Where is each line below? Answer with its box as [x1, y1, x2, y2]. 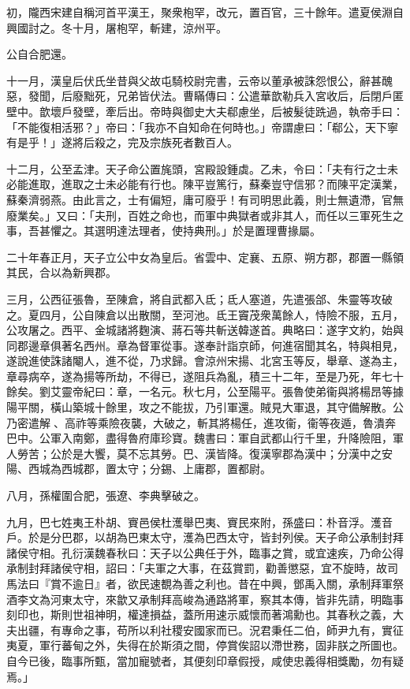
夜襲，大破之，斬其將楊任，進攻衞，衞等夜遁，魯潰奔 [119, 414, 396, 430]
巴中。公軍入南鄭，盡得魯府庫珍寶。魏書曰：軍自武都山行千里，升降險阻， [6, 430, 393, 446]
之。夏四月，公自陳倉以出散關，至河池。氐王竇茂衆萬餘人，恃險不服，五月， [6, 306, 404, 322]
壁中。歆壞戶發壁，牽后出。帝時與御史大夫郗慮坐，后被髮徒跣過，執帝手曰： [6, 102, 404, 119]
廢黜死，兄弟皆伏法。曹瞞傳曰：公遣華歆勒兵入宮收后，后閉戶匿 [72, 88, 404, 104]
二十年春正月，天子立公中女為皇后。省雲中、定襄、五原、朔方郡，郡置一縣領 [6, 248, 404, 265]
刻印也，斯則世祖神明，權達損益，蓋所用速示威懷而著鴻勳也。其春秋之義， [6, 606, 393, 623]
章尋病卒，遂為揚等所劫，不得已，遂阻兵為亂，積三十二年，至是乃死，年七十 [6, 367, 404, 384]
